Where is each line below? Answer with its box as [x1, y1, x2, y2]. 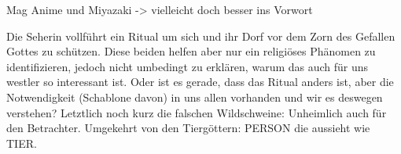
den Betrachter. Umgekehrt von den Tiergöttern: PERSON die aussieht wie [6, 120, 370, 136]
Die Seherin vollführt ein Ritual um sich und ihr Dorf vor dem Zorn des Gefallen [6, 27, 395, 44]
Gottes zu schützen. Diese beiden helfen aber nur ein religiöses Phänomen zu [6, 43, 376, 59]
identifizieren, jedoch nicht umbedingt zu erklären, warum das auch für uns [6, 58, 369, 74]
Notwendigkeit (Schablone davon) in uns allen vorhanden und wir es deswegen [6, 88, 383, 105]
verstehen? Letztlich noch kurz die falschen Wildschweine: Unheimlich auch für [6, 104, 387, 120]
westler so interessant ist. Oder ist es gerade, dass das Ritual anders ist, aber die [6, 73, 394, 90]
